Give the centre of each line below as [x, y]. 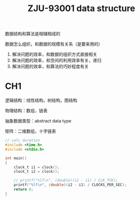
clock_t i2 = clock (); [37, 172]
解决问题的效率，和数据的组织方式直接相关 [54, 54]
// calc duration [23, 140]
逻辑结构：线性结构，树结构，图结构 [41, 100]
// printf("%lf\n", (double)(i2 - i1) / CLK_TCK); [66, 180]
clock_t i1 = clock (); [37, 167]
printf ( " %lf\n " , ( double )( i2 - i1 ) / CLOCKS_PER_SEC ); [70, 185]
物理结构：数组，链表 [26, 111]
